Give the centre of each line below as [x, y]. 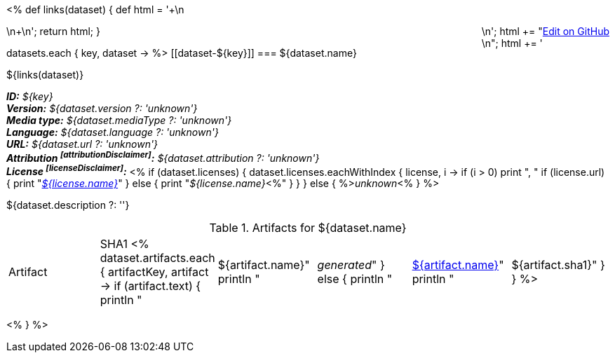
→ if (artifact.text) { [150, 286]
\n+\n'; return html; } [53, 31]
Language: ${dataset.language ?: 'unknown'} [113, 132]
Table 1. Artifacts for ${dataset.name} [308, 228]
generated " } [351, 265]
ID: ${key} [30, 96]
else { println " [355, 279]
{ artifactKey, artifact [154, 272]
